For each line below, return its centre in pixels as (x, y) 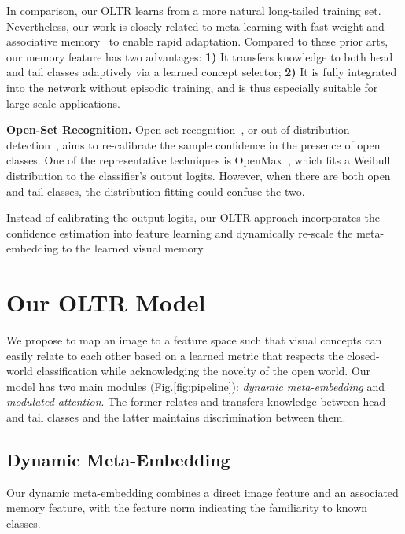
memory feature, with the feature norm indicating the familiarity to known (187, 508)
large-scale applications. (63, 103)
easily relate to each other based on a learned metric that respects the (175, 355)
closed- (363, 355)
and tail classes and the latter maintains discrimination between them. (176, 417)
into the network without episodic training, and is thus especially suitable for (192, 87)
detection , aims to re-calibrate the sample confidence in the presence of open (193, 144)
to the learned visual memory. (134, 248)
